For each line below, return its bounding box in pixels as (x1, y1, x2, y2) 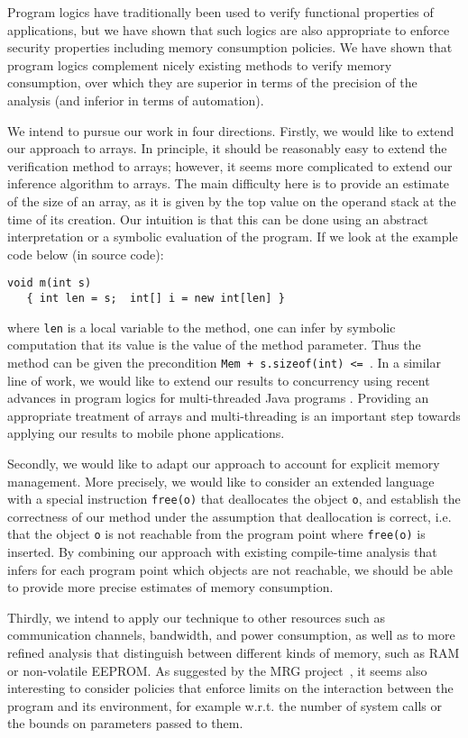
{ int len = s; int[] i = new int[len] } (26, 291, 285, 305)
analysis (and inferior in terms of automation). (7, 90, 264, 109)
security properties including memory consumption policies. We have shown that (7, 38, 453, 57)
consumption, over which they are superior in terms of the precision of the (7, 73, 418, 92)
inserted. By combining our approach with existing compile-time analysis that (7, 542, 437, 560)
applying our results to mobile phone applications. (7, 424, 285, 442)
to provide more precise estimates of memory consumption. (7, 578, 334, 597)
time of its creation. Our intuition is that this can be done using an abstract (7, 209, 428, 228)
